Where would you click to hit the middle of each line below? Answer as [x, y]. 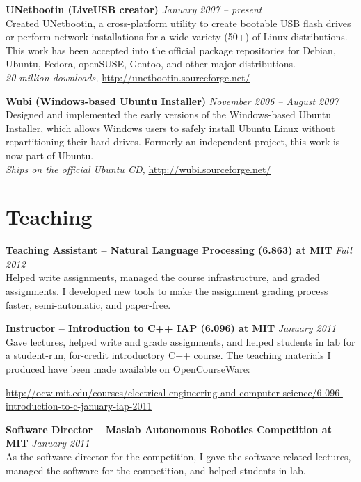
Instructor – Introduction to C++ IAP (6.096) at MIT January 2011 [171, 328]
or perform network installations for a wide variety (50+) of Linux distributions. [177, 37]
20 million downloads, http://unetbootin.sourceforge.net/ [128, 77]
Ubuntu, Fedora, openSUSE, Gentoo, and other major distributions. [151, 64]
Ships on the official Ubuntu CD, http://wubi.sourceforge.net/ [138, 169]
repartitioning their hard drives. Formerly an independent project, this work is [173, 142]
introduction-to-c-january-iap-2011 [79, 406]
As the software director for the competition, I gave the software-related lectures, [178, 456]
